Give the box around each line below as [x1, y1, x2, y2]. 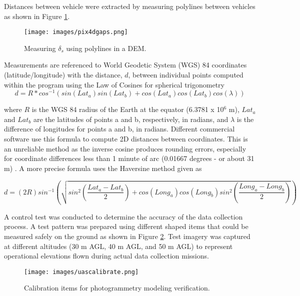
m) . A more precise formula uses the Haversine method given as [4, 162, 202, 173]
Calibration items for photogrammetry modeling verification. [24, 282, 210, 293]
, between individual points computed [128, 69, 243, 80]
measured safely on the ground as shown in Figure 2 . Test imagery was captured [4, 231, 250, 241]
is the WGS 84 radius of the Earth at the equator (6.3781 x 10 [31, 104, 224, 114]
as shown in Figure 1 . [4, 10, 70, 21]
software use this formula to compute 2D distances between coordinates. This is [4, 133, 248, 144]
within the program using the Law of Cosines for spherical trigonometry [4, 79, 224, 89]
